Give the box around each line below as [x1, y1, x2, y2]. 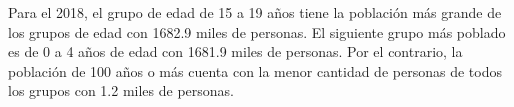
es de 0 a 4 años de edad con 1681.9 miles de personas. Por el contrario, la [8, 41, 463, 62]
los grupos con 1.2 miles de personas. [8, 80, 235, 101]
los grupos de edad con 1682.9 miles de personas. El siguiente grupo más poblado [8, 21, 506, 42]
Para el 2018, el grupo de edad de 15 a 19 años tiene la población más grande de [8, 2, 502, 22]
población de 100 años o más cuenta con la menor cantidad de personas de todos [8, 60, 502, 81]
